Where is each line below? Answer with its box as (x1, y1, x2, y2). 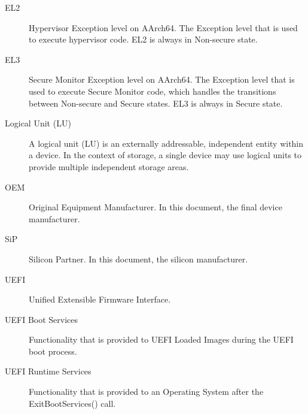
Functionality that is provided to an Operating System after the (29, 385, 264, 398)
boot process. (29, 345, 77, 357)
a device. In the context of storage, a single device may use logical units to (29, 149, 302, 161)
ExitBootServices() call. (29, 397, 116, 409)
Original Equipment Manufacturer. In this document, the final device (29, 201, 282, 213)
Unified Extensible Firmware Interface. (29, 293, 171, 306)
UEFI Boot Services (5, 313, 78, 325)
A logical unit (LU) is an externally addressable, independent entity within (29, 137, 304, 149)
